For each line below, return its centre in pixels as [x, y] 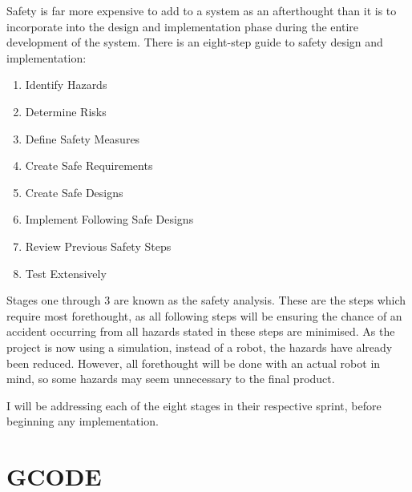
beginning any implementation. [83, 421]
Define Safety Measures [83, 138]
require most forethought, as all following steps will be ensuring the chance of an [204, 315]
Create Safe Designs [74, 192]
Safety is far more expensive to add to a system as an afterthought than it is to [202, 10]
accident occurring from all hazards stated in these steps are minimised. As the [201, 331]
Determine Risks [66, 111]
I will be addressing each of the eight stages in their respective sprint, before [194, 405]
